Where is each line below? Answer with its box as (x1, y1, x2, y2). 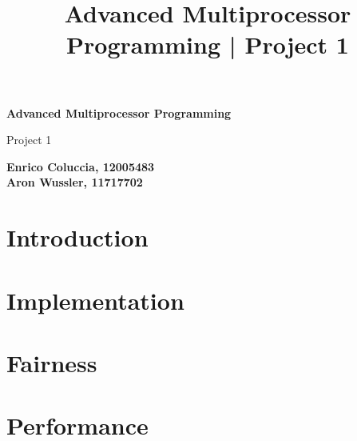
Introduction (6, 221, 149, 254)
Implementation (6, 283, 184, 316)
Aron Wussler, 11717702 (6, 174, 143, 190)
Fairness (6, 346, 97, 379)
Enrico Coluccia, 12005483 (6, 158, 155, 174)
